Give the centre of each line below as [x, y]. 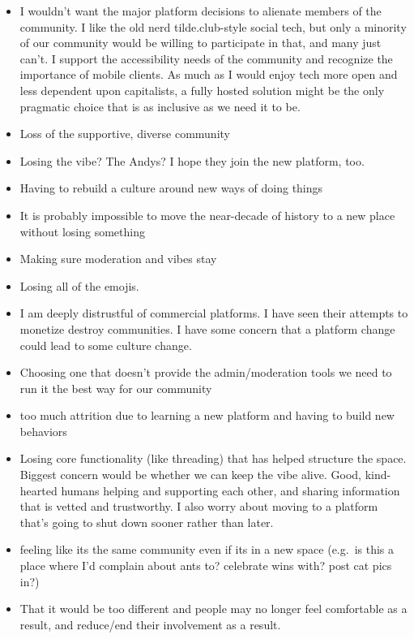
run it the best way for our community [116, 388]
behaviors [43, 431]
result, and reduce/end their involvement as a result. [150, 624]
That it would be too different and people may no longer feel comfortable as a [213, 609]
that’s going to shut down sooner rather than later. [147, 522]
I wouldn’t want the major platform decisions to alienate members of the [201, 11]
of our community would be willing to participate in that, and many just [201, 43]
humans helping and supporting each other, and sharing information [230, 490]
